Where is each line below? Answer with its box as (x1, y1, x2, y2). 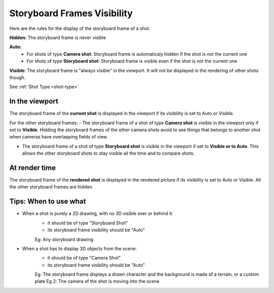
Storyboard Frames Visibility (9, 8, 133, 19)
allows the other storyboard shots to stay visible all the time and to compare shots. (22, 150, 195, 157)
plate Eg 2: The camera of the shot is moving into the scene (35, 278, 160, 284)
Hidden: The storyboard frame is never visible (9, 34, 106, 41)
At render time (9, 163, 56, 172)
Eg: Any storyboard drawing (35, 236, 94, 242)
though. (9, 74, 26, 81)
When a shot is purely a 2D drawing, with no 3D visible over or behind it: (22, 210, 174, 216)
